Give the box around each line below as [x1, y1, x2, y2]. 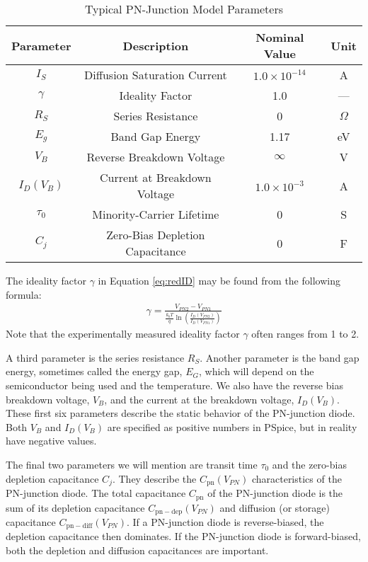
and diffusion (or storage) [219, 500, 330, 515]
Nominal [255, 29, 304, 45]
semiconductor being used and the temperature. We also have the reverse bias [6, 378, 343, 393]
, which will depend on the [198, 364, 314, 379]
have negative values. [6, 433, 97, 448]
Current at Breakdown [100, 169, 212, 185]
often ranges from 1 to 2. [251, 326, 360, 341]
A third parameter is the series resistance [6, 350, 185, 365]
